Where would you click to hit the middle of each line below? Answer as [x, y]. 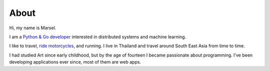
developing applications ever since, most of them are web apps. [75, 62]
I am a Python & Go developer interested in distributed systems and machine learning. [98, 37]
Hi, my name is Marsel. [33, 28]
